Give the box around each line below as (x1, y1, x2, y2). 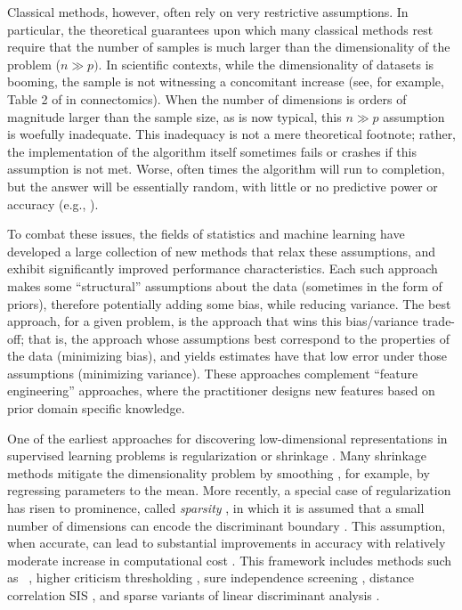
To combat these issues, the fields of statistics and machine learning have (7, 224, 405, 243)
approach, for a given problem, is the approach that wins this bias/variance (7, 312, 418, 330)
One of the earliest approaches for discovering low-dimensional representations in (7, 428, 448, 447)
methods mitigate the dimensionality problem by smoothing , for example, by (7, 463, 430, 482)
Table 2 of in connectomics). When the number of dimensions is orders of (7, 89, 407, 108)
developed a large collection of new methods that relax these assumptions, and (7, 241, 436, 260)
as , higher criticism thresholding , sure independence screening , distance (7, 568, 414, 587)
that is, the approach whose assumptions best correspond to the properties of (28, 329, 450, 347)
